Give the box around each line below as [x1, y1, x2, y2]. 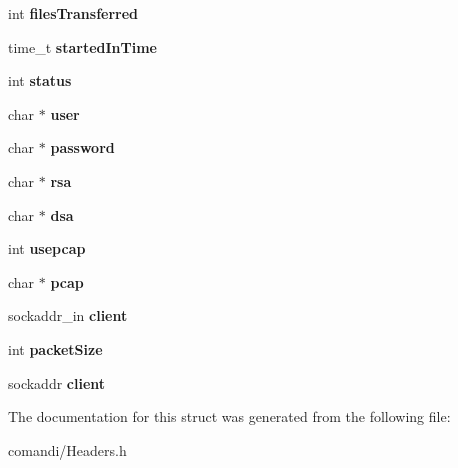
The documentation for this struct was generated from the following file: [8, 406, 451, 427]
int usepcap [8, 238, 86, 259]
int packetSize [8, 338, 103, 359]
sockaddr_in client [8, 305, 128, 326]
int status [8, 70, 72, 91]
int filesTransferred [8, 3, 139, 23]
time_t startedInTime [8, 36, 157, 57]
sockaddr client [8, 372, 106, 393]
